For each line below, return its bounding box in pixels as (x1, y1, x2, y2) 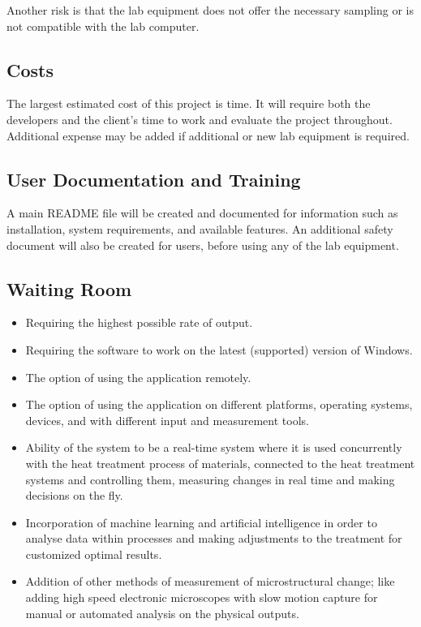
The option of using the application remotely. (25, 368, 251, 385)
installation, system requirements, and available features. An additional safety (6, 220, 393, 237)
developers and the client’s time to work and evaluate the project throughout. (6, 110, 393, 127)
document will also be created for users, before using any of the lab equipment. (6, 236, 399, 253)
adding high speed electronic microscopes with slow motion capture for (25, 589, 378, 606)
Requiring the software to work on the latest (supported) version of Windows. (25, 341, 413, 358)
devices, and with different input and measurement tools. (25, 411, 309, 428)
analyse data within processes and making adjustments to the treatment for (25, 530, 402, 547)
